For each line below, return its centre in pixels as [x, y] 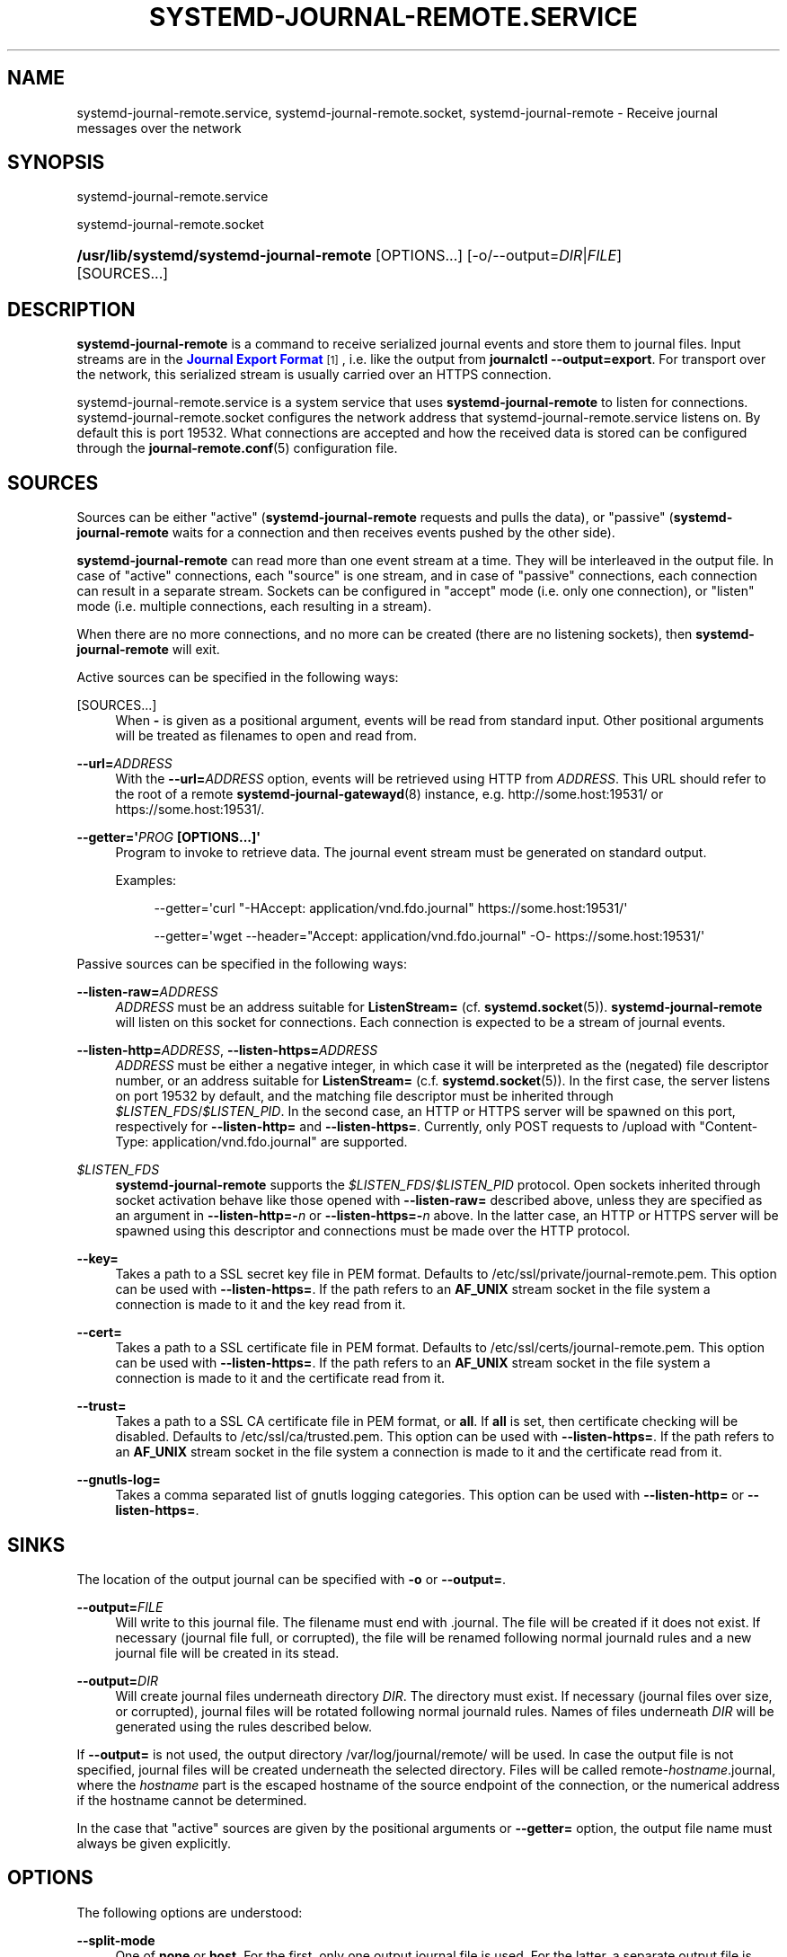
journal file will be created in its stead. [227, 1652]
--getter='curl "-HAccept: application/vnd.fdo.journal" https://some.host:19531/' [391, 908]
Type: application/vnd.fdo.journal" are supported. [261, 1142]
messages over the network [159, 128]
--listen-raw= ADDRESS [147, 992]
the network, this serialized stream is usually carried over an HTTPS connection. [314, 375]
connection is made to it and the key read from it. [261, 1305]
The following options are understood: [190, 1912]
